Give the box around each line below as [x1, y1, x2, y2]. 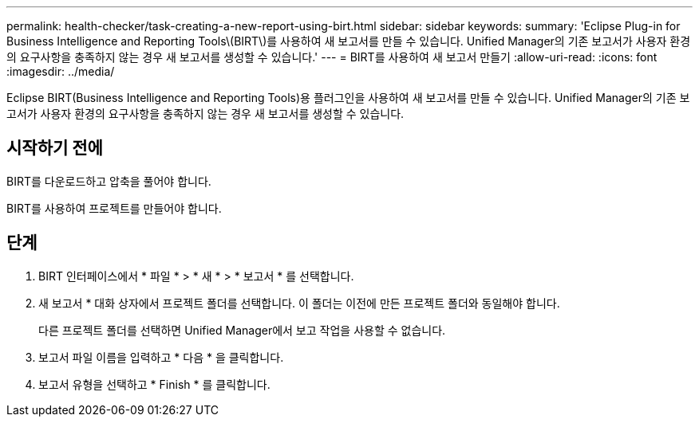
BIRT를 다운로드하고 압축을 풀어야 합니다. [6, 174, 211, 188]
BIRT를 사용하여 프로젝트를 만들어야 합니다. [6, 201, 222, 215]
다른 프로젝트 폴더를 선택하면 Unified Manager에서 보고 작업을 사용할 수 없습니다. [38, 323, 446, 337]
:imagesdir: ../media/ [6, 65, 115, 78]
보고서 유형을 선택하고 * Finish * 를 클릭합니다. [38, 377, 271, 391]
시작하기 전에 [6, 138, 103, 159]
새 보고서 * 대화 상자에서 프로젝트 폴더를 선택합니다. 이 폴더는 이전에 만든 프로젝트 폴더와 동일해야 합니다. [38, 296, 560, 310]
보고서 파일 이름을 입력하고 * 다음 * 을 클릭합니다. [38, 350, 284, 364]
